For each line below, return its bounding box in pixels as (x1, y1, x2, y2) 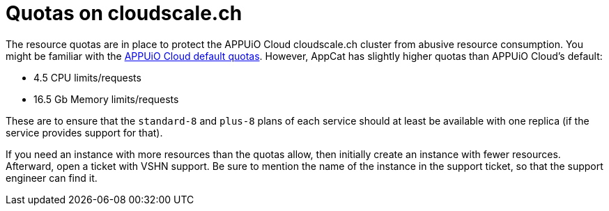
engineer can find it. (6, 171, 98, 184)
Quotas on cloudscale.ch (6, 1, 242, 25)
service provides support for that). (6, 126, 163, 139)
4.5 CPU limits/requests (33, 71, 141, 84)
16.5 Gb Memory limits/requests (33, 93, 179, 105)
